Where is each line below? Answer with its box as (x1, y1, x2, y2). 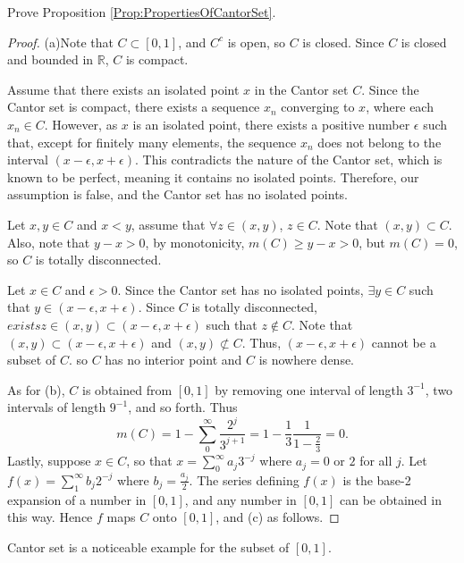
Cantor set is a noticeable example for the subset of (7, 537, 290, 556)
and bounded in (7, 50, 94, 69)
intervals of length (7, 398, 106, 416)
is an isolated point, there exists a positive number (132, 114, 410, 133)
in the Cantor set (254, 80, 349, 98)
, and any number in (184, 490, 297, 508)
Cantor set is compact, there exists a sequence (7, 97, 260, 116)
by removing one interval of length (215, 380, 403, 399)
